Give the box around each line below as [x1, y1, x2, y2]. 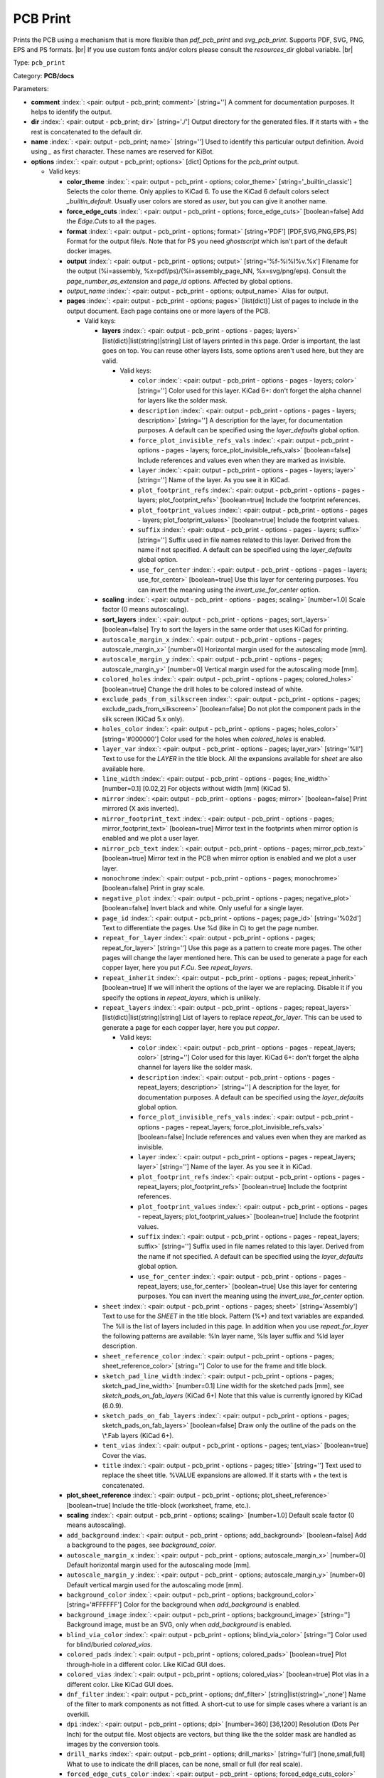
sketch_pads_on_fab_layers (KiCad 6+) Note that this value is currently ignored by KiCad [102, 1391, 363, 1400]
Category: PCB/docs [13, 71, 75, 80]
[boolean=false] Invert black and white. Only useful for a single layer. [102, 904, 304, 912]
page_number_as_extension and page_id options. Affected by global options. [66, 277, 293, 285]
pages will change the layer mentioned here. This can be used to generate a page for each [102, 954, 368, 962]
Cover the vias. [102, 1451, 146, 1459]
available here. [102, 765, 145, 773]
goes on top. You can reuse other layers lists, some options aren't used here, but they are [102, 346, 364, 355]
